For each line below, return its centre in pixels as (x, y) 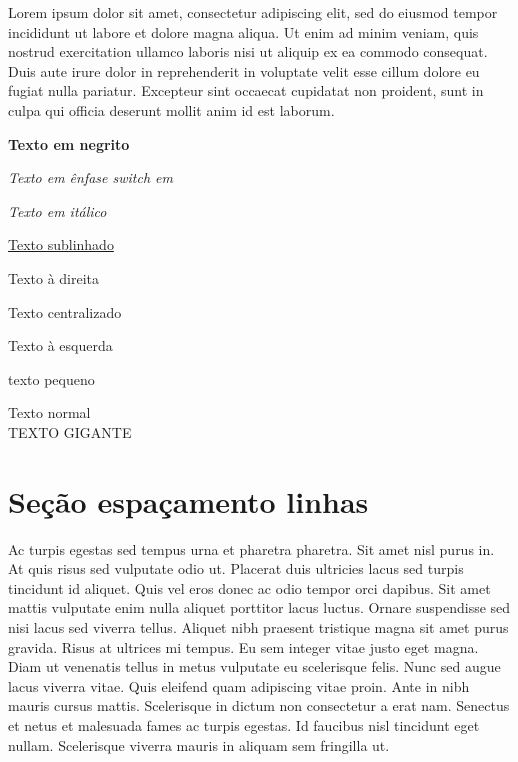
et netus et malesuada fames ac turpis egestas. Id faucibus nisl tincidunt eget (244, 724)
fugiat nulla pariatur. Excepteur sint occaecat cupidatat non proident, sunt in (246, 90)
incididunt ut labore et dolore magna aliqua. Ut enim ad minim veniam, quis (243, 31)
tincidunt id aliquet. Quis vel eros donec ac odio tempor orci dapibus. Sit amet (249, 587)
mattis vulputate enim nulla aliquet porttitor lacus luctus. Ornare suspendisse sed (259, 607)
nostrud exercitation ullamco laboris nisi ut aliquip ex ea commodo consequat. (248, 51)
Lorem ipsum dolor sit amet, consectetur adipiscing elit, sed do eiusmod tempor (253, 12)
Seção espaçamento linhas (188, 500)
